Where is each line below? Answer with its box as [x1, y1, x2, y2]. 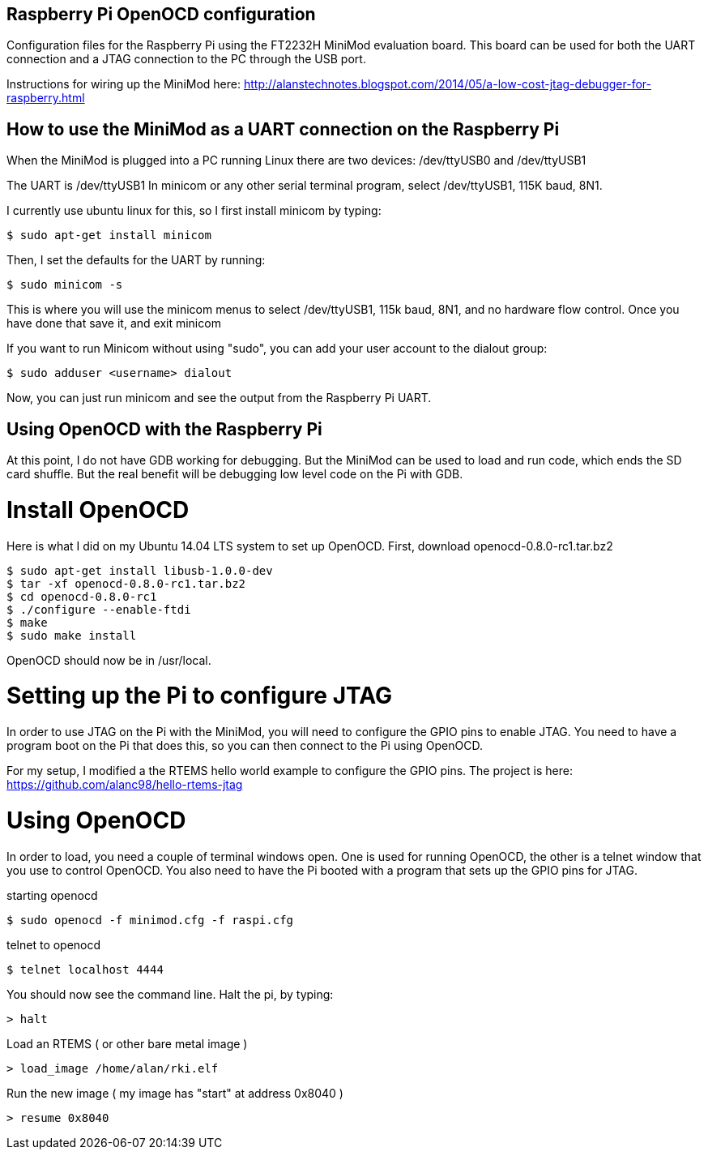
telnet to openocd [6, 937, 101, 952]
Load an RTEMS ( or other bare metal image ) [6, 1036, 248, 1051]
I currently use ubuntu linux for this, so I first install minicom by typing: [6, 203, 382, 218]
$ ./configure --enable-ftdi [6, 602, 191, 616]
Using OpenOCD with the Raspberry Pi [6, 418, 322, 439]
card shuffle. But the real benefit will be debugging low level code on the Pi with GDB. [6, 467, 463, 482]
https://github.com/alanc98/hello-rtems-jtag [6, 777, 243, 792]
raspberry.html [6, 91, 85, 105]
